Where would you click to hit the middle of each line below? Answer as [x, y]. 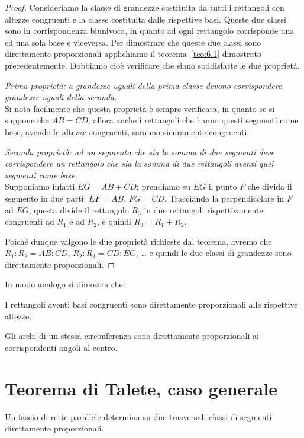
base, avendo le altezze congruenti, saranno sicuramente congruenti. [127, 131]
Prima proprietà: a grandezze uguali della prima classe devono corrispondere [143, 85]
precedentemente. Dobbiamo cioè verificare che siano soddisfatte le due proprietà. [152, 65]
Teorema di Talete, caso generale [141, 388]
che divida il [270, 186]
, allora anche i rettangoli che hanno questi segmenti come [193, 120]
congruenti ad [30, 221]
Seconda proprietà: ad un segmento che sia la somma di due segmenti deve [140, 151]
